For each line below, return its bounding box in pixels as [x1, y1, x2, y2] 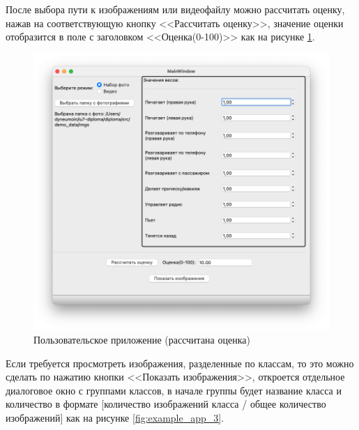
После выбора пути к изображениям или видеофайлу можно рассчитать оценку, [6, 2, 345, 16]
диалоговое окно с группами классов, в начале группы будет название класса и [6, 383, 342, 397]
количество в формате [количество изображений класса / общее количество [6, 397, 326, 411]
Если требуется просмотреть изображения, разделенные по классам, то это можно [6, 355, 354, 370]
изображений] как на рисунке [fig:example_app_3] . [6, 410, 224, 424]
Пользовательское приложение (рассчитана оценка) [33, 332, 250, 346]
